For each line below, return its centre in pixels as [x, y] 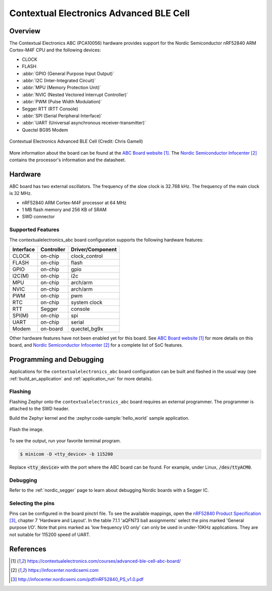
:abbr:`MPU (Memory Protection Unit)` [61, 88]
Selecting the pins [32, 503]
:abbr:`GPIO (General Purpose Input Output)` [68, 74]
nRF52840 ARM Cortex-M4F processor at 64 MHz [74, 203]
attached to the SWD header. [40, 409]
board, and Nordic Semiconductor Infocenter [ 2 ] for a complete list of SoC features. [96, 345]
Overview [25, 31]
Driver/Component [94, 249]
